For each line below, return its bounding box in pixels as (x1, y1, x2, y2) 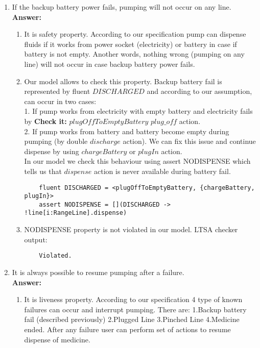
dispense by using (24, 145, 79, 156)
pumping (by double (24, 136, 88, 146)
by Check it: (24, 115, 67, 126)
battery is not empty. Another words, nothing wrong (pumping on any (24, 48, 245, 59)
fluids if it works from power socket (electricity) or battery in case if (24, 38, 237, 49)
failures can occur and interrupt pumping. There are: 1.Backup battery (24, 304, 247, 314)
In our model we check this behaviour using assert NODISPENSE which (24, 156, 251, 166)
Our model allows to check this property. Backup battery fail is (24, 76, 222, 86)
